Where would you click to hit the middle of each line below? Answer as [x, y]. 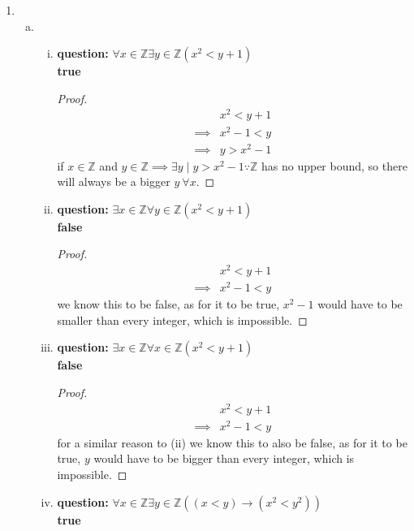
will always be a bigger [114, 181]
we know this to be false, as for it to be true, [168, 304]
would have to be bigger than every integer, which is [224, 458]
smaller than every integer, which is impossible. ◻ [182, 319]
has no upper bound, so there [334, 165]
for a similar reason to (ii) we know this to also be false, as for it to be [232, 442]
